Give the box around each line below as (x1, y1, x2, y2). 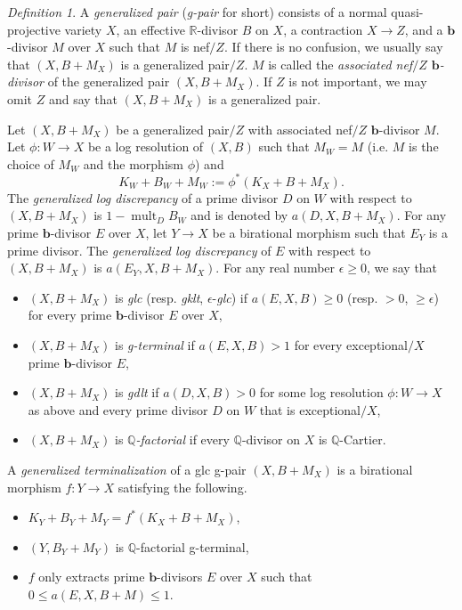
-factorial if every (135, 430, 230, 449)
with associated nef (247, 119, 353, 138)
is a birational (336, 460, 413, 478)
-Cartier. (339, 430, 386, 449)
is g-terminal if (115, 336, 195, 354)
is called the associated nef (268, 54, 413, 73)
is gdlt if (115, 383, 159, 402)
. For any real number (215, 258, 336, 277)
